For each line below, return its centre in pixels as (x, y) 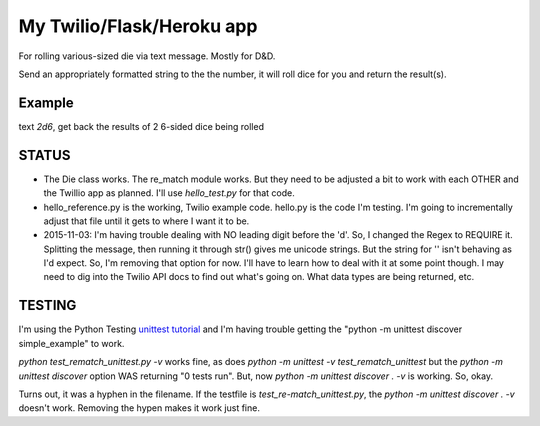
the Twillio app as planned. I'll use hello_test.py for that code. (169, 193)
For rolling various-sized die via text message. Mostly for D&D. (147, 56)
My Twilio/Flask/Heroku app (138, 26)
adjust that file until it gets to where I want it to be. (146, 221)
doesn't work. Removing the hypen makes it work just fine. (139, 408)
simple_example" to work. (71, 343)
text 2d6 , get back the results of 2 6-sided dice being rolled (141, 126)
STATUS (44, 155)
